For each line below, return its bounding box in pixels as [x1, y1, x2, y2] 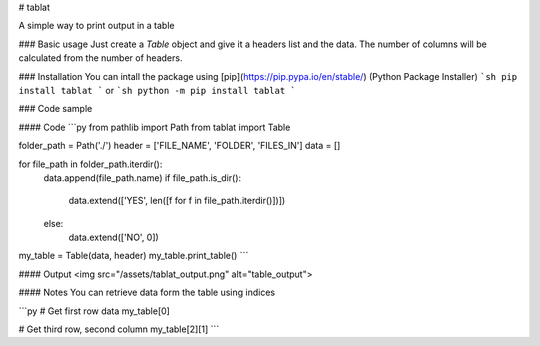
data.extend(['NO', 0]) [68, 231, 159, 244]
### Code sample [18, 103, 93, 115]
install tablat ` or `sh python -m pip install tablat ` [18, 84, 296, 96]
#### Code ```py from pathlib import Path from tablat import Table [18, 121, 291, 133]
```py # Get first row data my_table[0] [18, 305, 170, 317]
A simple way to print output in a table [18, 20, 175, 32]
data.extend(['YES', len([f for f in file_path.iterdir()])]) [68, 195, 286, 207]
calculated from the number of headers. [18, 52, 183, 64]
